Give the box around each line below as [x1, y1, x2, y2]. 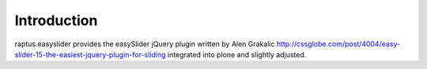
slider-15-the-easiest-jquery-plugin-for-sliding [14, 49, 166, 59]
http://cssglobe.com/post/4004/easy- [276, 39, 401, 49]
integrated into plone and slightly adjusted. [167, 49, 307, 59]
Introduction [14, 12, 98, 29]
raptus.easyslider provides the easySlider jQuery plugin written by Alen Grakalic [14, 39, 275, 49]
